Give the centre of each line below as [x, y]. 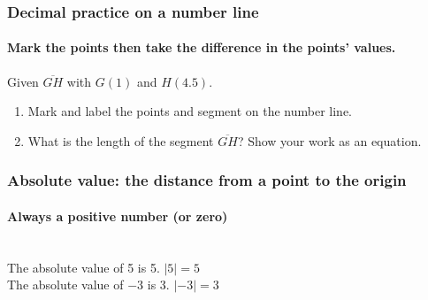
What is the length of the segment [121, 140]
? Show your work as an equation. [329, 140]
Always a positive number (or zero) [118, 215]
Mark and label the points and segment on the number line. [190, 111]
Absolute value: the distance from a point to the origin [207, 180]
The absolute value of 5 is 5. [84, 267]
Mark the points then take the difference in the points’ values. [202, 47]
